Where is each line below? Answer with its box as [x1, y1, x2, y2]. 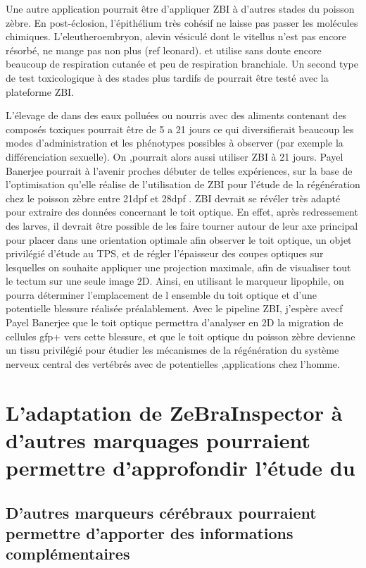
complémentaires [6, 543, 130, 564]
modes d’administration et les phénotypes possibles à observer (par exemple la [6, 135, 343, 150]
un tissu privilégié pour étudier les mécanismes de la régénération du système [6, 342, 339, 357]
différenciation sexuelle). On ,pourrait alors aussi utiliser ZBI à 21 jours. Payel [6, 149, 343, 163]
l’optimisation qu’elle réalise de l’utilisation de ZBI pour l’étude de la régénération [6, 177, 360, 192]
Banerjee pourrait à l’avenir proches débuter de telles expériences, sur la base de [6, 163, 353, 178]
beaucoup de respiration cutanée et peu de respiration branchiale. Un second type [6, 56, 358, 71]
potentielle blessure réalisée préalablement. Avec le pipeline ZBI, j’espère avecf [6, 301, 343, 316]
